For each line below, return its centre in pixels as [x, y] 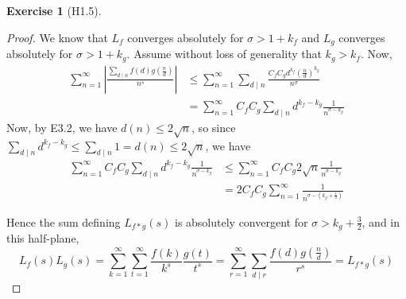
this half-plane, [43, 238]
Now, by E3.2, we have [62, 127]
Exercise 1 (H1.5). [54, 10]
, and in [381, 221]
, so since [214, 127]
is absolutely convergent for [241, 221]
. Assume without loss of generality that [224, 54]
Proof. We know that [57, 37]
